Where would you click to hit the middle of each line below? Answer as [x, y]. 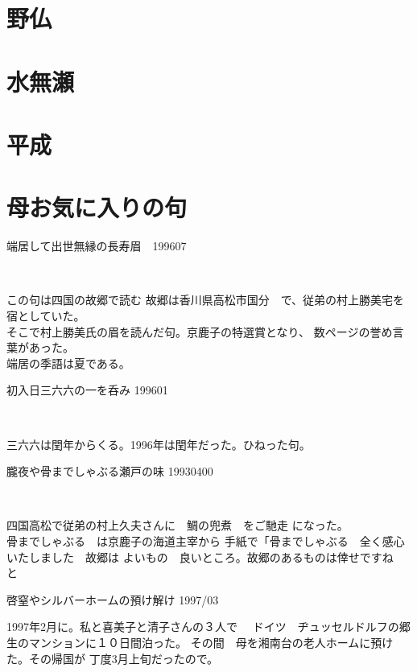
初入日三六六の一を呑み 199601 [87, 390]
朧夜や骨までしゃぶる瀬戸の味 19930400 [110, 471]
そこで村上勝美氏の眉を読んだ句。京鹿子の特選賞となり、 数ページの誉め [200, 331]
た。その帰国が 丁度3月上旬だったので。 [113, 658]
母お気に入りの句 [97, 207]
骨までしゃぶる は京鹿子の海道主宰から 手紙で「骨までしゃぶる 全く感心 [206, 540]
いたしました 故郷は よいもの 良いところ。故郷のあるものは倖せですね [200, 557]
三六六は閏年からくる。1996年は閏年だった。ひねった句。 [159, 444]
